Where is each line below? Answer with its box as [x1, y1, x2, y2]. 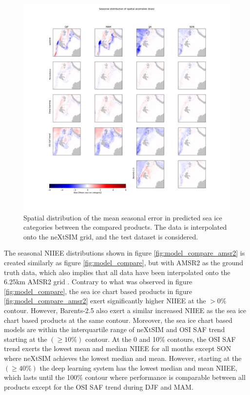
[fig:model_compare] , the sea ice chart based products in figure [4, 286, 192, 296]
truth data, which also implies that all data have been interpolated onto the [4, 267, 231, 277]
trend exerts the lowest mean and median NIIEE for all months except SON [4, 343, 231, 354]
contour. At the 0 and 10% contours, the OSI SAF [85, 334, 236, 344]
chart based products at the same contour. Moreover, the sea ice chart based [4, 315, 232, 325]
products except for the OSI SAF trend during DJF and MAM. [4, 381, 193, 392]
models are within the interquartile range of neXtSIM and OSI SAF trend [4, 324, 225, 335]
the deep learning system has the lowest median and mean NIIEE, [39, 362, 237, 373]
